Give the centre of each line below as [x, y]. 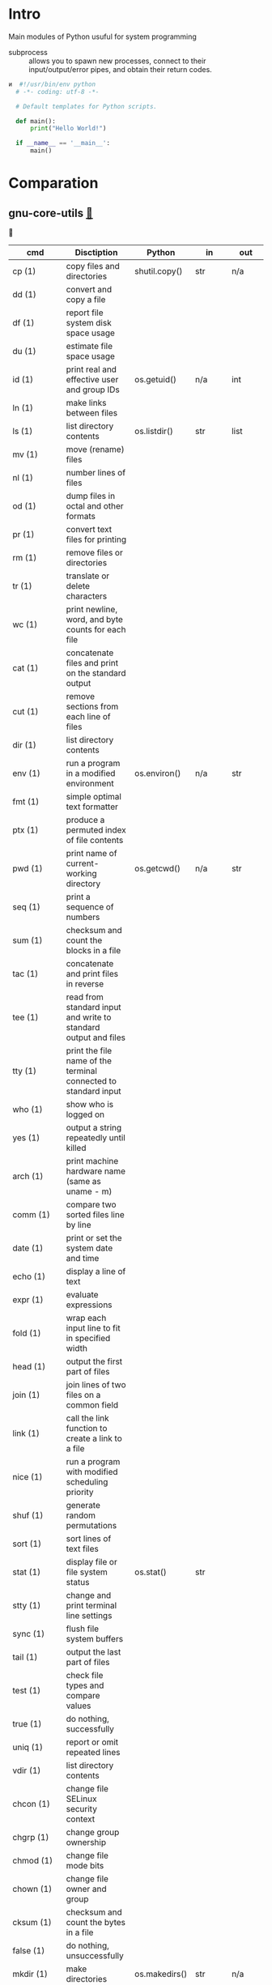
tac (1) [25, 974]
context [81, 1819]
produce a [85, 820]
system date [89, 1248]
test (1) [27, 1691]
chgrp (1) [31, 1838]
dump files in [91, 496]
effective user [92, 380]
